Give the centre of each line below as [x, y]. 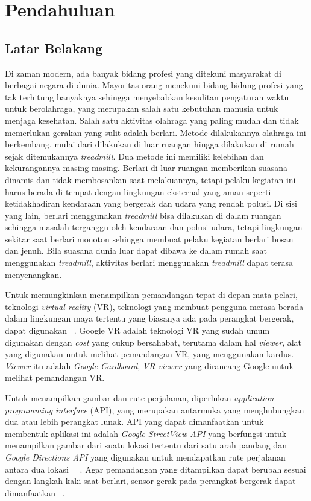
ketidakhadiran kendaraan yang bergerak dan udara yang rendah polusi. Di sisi [151, 203]
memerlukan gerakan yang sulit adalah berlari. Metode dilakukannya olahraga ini [155, 132]
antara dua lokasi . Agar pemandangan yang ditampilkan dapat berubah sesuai [155, 469]
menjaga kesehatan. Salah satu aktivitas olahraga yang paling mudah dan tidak [152, 120]
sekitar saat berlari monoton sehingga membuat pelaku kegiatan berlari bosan [149, 238]
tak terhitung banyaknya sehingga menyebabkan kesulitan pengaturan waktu [147, 96]
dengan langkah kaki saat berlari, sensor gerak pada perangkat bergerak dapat [150, 481]
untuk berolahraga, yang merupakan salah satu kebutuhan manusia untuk [142, 108]
